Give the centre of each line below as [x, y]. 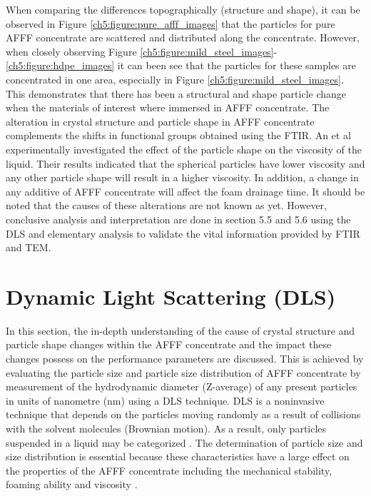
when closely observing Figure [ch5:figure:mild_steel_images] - [142, 51]
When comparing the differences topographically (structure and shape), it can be [183, 9]
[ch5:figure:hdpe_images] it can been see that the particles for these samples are [181, 65]
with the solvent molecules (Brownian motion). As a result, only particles [166, 428]
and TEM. [29, 247]
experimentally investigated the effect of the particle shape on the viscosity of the [184, 149]
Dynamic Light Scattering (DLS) [171, 296]
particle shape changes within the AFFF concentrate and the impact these [169, 344]
